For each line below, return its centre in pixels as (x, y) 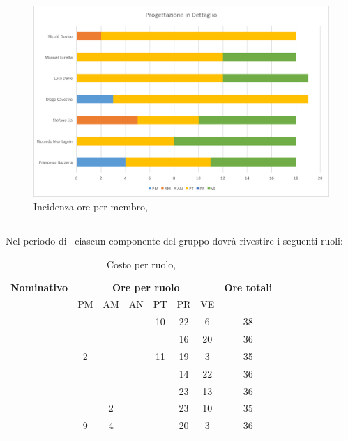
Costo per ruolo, (141, 264)
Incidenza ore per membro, (91, 207)
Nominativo (39, 287)
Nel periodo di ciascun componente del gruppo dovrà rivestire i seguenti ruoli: (174, 241)
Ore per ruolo (146, 287)
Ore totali (248, 287)
